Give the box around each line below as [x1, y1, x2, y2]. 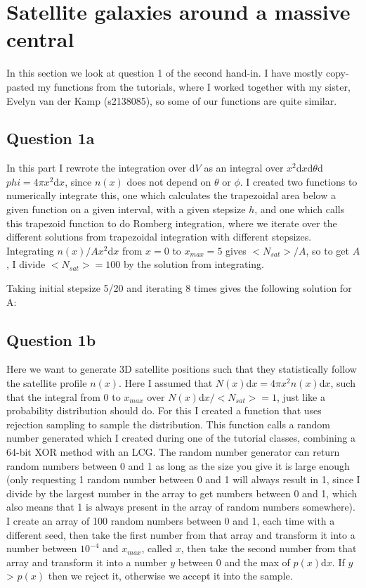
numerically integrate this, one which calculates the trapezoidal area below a [6, 188, 336, 203]
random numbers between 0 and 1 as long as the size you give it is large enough [6, 458, 350, 473]
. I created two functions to [240, 174, 358, 188]
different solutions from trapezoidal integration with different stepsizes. [6, 229, 312, 244]
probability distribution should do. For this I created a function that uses [6, 403, 322, 418]
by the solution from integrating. [123, 257, 264, 271]
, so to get [306, 243, 350, 257]
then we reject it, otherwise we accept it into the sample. [48, 568, 293, 583]
